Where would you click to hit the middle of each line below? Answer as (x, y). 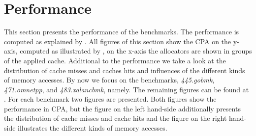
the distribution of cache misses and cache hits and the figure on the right (115, 118)
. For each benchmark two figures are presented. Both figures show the (110, 99)
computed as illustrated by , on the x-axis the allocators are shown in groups (136, 51)
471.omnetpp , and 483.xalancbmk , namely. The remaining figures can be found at (127, 89)
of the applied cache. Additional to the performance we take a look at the (115, 60)
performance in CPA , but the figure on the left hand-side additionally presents (122, 108)
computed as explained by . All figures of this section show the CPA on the (118, 41)
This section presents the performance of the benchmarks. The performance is (122, 32)
